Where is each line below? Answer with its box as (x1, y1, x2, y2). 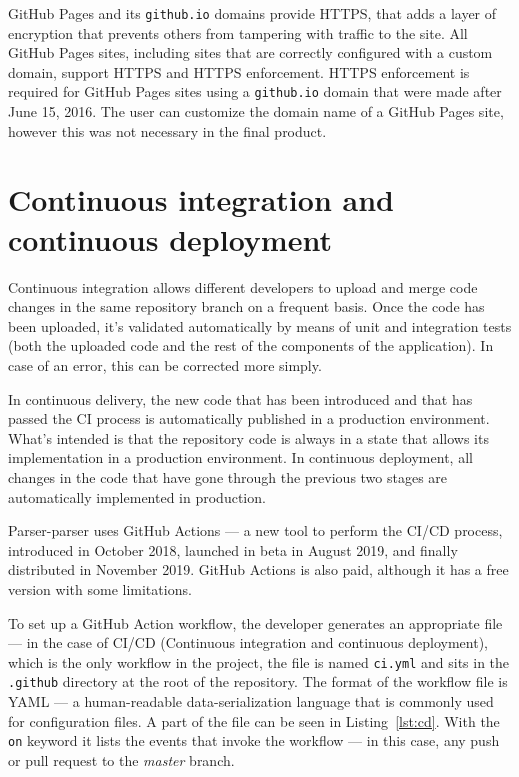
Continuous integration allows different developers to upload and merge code (8, 276, 478, 297)
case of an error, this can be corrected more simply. (8, 354, 322, 375)
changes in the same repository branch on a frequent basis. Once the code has (8, 296, 485, 317)
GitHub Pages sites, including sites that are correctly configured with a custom (8, 42, 493, 63)
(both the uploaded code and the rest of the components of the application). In (8, 335, 494, 356)
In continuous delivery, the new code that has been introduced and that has (8, 388, 473, 409)
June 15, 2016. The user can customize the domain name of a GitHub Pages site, (8, 101, 504, 122)
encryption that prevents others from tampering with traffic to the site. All (8, 22, 468, 43)
